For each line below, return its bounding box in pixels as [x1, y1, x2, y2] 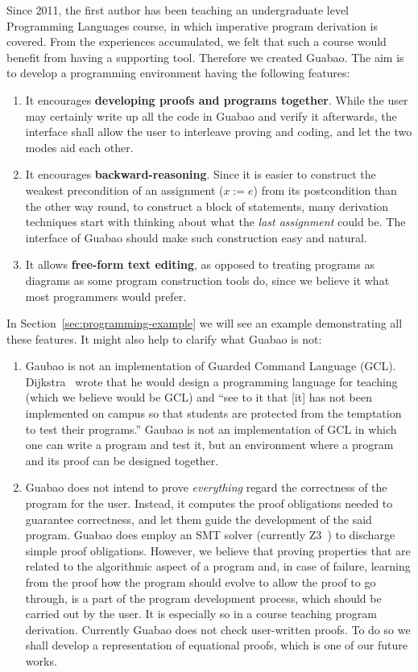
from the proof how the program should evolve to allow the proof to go [25, 574, 376, 590]
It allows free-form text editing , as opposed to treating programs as [25, 256, 375, 273]
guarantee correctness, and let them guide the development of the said [25, 510, 372, 527]
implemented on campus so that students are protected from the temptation [25, 405, 402, 422]
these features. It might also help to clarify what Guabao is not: [6, 330, 322, 347]
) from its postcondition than [253, 181, 397, 198]
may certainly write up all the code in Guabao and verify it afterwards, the [25, 107, 397, 124]
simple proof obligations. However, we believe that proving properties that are [25, 542, 411, 559]
